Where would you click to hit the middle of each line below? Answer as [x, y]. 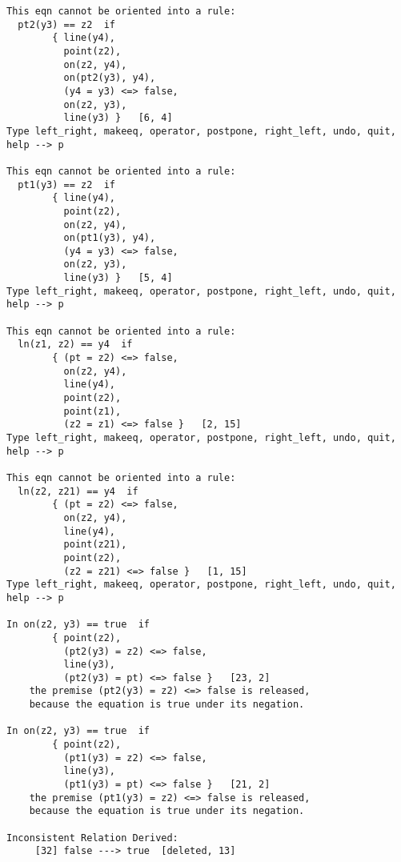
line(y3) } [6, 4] [118, 118]
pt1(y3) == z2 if [67, 184]
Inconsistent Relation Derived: [92, 838]
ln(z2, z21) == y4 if [78, 491]
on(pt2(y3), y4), [110, 78]
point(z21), [95, 545]
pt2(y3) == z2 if [67, 24]
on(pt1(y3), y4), [110, 238]
